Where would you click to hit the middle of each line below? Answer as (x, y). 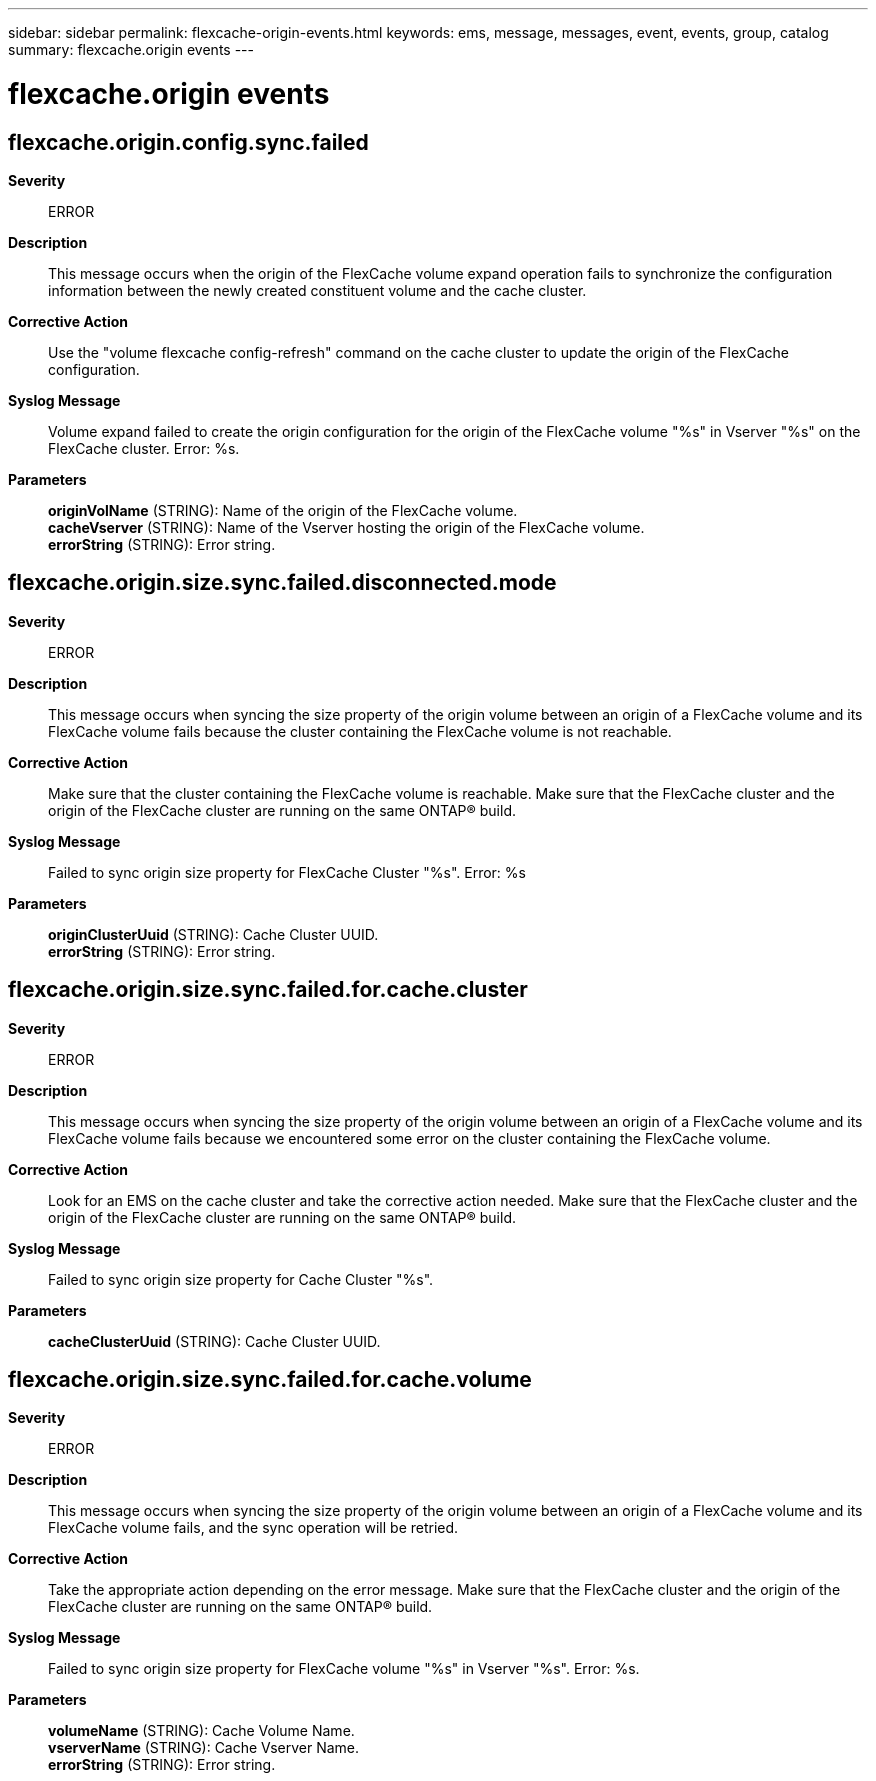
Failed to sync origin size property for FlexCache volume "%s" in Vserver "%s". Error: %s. (344, 1669)
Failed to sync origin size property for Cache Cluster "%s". (241, 1279)
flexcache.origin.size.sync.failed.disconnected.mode (282, 583)
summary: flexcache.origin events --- (131, 49)
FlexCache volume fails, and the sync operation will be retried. (253, 1528)
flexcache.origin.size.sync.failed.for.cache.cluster (268, 990)
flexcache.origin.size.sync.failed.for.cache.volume (270, 1380)
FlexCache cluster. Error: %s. (144, 448)
